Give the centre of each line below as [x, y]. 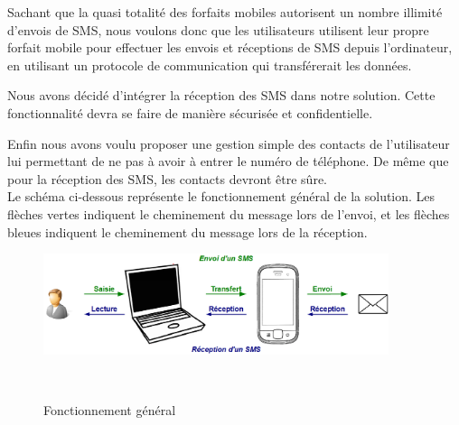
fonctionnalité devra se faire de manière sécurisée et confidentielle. [190, 112]
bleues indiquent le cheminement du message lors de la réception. [187, 231]
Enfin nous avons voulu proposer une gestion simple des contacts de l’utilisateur [229, 143]
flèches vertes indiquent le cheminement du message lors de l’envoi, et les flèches [229, 213]
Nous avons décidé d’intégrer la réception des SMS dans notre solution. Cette [221, 95]
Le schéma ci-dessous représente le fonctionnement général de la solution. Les [221, 196]
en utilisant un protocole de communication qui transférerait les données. [210, 65]
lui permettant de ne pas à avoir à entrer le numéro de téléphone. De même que [228, 161]
